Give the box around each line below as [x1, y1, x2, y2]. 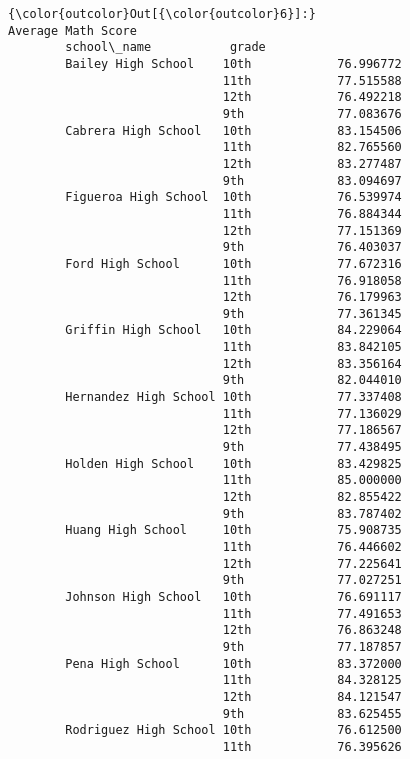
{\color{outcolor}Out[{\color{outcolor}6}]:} [8, 7, 316, 21]
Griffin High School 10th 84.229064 [65, 323, 402, 338]
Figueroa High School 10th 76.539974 [65, 190, 402, 205]
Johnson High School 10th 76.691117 [65, 589, 402, 604]
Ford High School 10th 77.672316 [65, 256, 402, 271]
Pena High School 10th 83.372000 [65, 656, 402, 671]
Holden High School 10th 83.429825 [65, 456, 402, 471]
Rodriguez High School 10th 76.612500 [65, 723, 402, 738]
